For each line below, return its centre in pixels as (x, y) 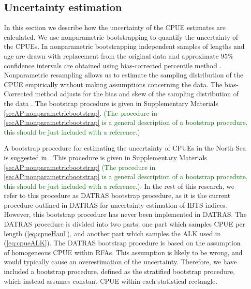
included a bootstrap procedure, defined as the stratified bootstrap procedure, (119, 271)
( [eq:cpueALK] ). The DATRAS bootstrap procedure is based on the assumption (122, 243)
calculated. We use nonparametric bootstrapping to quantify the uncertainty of (121, 37)
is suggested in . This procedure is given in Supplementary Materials (105, 157)
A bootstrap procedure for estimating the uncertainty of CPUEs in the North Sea (125, 148)
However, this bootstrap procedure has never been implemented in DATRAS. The (125, 214)
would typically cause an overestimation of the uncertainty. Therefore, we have (120, 262)
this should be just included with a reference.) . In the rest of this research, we (119, 186)
